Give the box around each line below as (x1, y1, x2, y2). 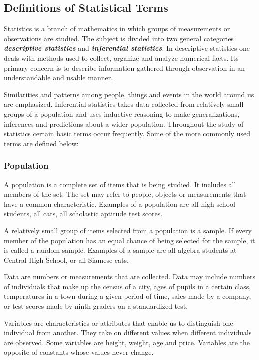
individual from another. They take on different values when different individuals (4, 327, 252, 338)
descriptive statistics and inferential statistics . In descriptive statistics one (4, 43, 250, 53)
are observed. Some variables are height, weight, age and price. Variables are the (4, 337, 250, 347)
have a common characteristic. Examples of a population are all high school (4, 198, 235, 209)
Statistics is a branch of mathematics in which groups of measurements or (4, 23, 230, 34)
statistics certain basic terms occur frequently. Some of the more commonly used (4, 128, 250, 139)
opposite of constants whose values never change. (4, 347, 154, 357)
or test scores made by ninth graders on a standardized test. (4, 301, 188, 311)
